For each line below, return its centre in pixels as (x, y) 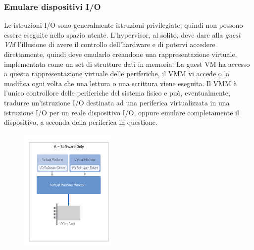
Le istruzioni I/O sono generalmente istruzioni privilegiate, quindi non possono (124, 25)
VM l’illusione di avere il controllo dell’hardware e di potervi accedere (110, 44)
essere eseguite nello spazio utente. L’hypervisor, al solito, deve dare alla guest (122, 34)
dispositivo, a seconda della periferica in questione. (81, 122)
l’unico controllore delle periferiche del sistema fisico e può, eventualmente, (117, 93)
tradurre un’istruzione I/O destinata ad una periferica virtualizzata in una (117, 102)
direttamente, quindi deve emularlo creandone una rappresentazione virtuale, (121, 54)
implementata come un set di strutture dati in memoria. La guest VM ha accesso (127, 64)
